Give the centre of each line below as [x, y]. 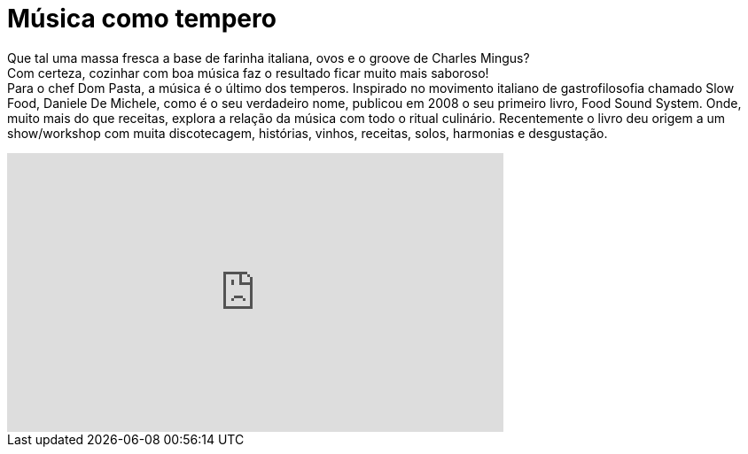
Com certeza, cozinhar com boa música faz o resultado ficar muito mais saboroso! [248, 73]
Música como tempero [142, 19]
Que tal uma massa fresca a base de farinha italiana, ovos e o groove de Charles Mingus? [269, 58]
